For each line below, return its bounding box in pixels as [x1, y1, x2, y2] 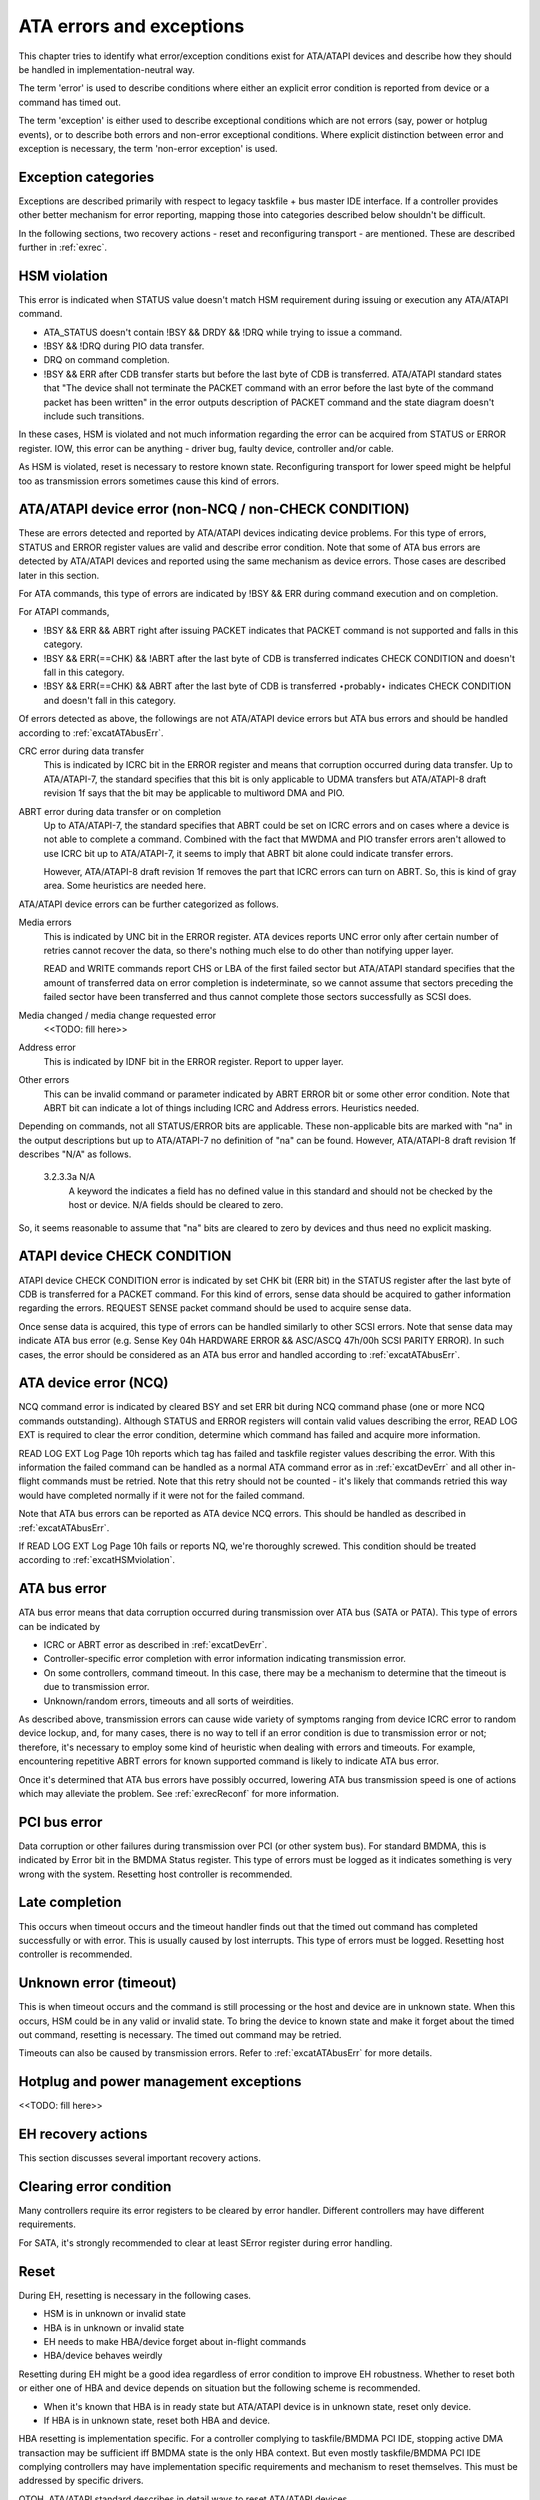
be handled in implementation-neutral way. [18, 63, 195, 75]
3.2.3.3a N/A [43, 1171, 95, 1183]
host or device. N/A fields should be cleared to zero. [68, 1199, 284, 1211]
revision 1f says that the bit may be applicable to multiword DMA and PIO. [43, 787, 345, 799]
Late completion [18, 1894, 122, 1911]
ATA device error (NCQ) [18, 1375, 169, 1392]
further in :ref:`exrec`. [18, 241, 107, 253]
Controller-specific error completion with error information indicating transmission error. [43, 1653, 407, 1665]
